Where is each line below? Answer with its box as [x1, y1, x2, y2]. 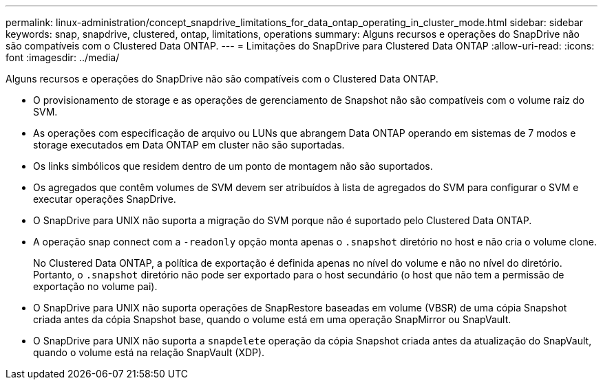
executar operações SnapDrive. [33, 193, 176, 205]
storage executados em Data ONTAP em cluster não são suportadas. [33, 139, 345, 151]
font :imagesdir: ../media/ [6, 52, 120, 63]
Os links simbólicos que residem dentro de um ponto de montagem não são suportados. [33, 160, 433, 172]
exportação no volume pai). [33, 280, 158, 292]
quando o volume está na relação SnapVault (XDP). [33, 346, 265, 358]
